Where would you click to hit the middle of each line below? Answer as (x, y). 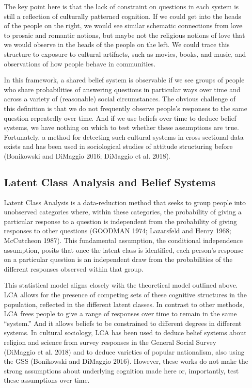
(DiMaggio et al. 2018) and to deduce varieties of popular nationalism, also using (124, 351)
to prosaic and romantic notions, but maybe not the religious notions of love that (125, 35)
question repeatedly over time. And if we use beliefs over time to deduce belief (120, 118)
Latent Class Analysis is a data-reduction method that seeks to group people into (125, 202)
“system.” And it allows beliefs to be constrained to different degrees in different (123, 323)
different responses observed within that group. (74, 268)
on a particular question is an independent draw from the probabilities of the (118, 259)
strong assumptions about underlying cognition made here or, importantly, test (121, 370)
